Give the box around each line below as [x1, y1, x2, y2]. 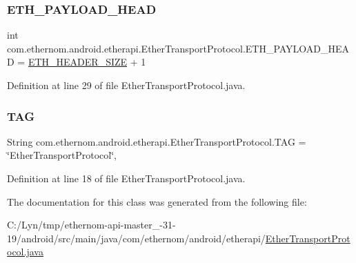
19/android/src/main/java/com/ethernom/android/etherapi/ [7, 231, 266, 245]
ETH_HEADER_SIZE [28, 55, 128, 69]
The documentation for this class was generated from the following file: [7, 194, 307, 208]
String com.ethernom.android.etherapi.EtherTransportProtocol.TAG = [7, 134, 306, 148]
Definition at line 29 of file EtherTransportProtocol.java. [7, 78, 246, 92]
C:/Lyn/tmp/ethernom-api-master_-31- [7, 217, 176, 232]
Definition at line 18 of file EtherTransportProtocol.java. [7, 171, 246, 185]
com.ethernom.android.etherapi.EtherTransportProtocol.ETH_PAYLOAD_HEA [7, 41, 350, 55]
